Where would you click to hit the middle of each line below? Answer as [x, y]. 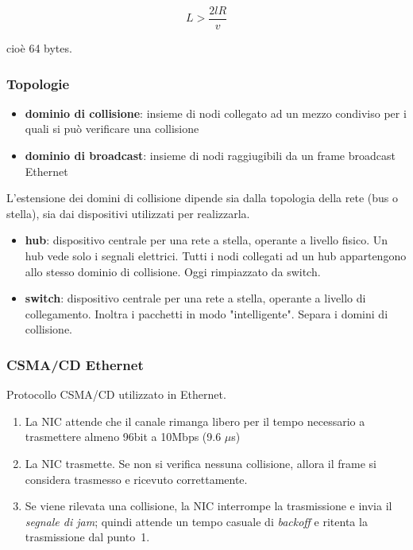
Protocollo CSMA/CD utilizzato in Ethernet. [116, 394]
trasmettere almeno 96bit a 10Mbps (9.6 [123, 437]
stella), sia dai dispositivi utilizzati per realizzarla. [128, 213]
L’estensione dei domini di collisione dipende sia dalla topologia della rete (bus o [202, 198]
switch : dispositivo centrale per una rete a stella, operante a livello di [195, 298]
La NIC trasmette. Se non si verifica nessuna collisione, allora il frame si [201, 463]
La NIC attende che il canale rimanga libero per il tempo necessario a [195, 421]
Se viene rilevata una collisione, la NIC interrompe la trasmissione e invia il [208, 506]
